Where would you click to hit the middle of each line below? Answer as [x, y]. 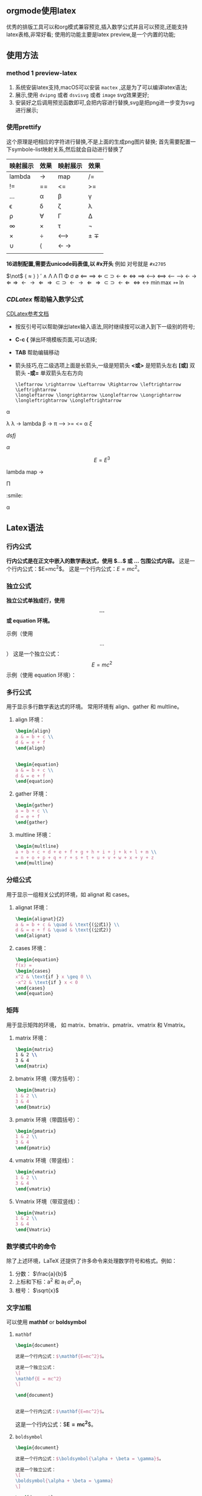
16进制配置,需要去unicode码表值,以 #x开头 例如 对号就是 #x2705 [86, 264]
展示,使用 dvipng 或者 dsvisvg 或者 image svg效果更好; [82, 95]
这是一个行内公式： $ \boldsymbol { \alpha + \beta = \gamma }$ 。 [89, 1459]
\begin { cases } [33, 971]
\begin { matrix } [34, 1049]
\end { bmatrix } [33, 1107]
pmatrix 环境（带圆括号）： [48, 1119]
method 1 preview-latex [42, 73]
